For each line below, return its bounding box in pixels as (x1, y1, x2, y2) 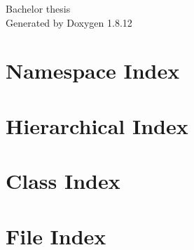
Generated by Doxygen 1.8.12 (6, 15, 132, 29)
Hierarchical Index (6, 111, 188, 140)
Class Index (6, 166, 120, 195)
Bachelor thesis (6, 1, 71, 15)
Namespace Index (6, 56, 180, 85)
